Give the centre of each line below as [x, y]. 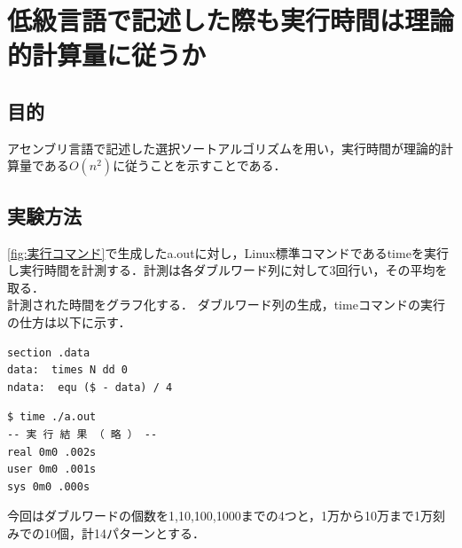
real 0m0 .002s [52, 452]
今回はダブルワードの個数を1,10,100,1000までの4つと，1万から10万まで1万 [220, 516]
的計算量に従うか [107, 55]
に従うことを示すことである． [200, 165]
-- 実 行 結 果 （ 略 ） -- [82, 434]
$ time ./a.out [52, 417]
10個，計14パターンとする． [124, 532]
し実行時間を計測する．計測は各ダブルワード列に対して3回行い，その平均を [227, 270]
